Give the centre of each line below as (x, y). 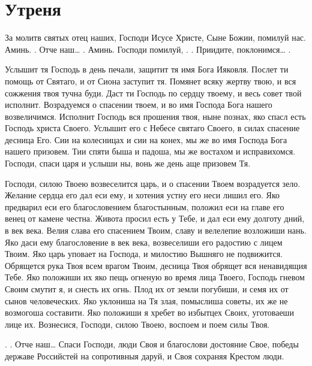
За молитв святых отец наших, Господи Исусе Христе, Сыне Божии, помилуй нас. (155, 37)
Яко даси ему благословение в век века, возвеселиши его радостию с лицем (144, 242)
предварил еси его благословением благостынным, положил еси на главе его (145, 206)
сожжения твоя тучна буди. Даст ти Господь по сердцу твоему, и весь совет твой (153, 93)
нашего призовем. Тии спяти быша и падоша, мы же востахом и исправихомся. (150, 151)
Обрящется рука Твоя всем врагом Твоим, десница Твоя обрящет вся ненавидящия (156, 265)
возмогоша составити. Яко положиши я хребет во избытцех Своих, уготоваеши (149, 312)
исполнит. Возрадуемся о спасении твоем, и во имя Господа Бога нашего (139, 105)
